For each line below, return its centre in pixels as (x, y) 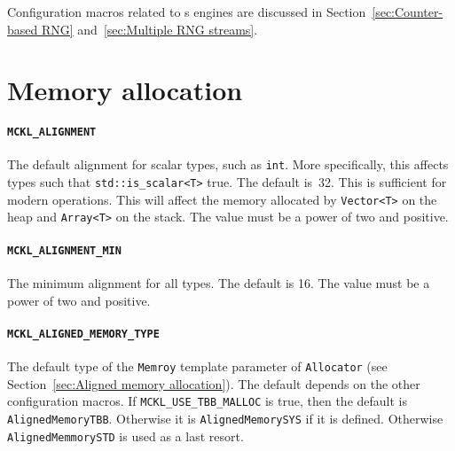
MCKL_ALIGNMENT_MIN (64, 250)
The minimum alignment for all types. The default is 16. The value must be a (219, 282)
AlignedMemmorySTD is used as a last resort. (126, 435)
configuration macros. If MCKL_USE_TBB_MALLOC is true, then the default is (208, 401)
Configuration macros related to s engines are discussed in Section (187, 12)
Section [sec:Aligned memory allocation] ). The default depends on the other (214, 383)
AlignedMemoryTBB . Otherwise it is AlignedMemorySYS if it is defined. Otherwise (225, 418)
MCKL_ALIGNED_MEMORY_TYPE (83, 334)
